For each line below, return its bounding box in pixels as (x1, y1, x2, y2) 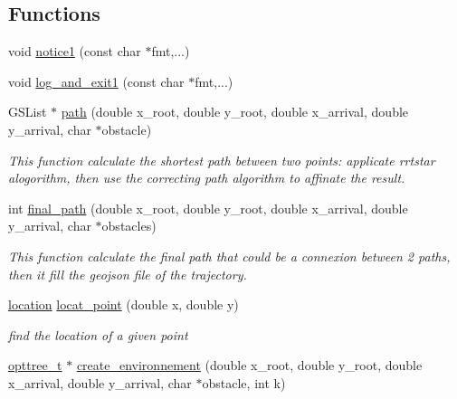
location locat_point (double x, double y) (8, 295, 239, 314)
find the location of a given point (8, 325, 188, 344)
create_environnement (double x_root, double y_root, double (76, 356, 423, 375)
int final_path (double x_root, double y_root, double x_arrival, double (8, 198, 408, 217)
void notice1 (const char (8, 42, 141, 61)
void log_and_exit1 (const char (8, 71, 185, 90)
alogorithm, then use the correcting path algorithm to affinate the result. (8, 168, 405, 187)
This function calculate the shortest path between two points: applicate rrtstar (8, 150, 435, 169)
